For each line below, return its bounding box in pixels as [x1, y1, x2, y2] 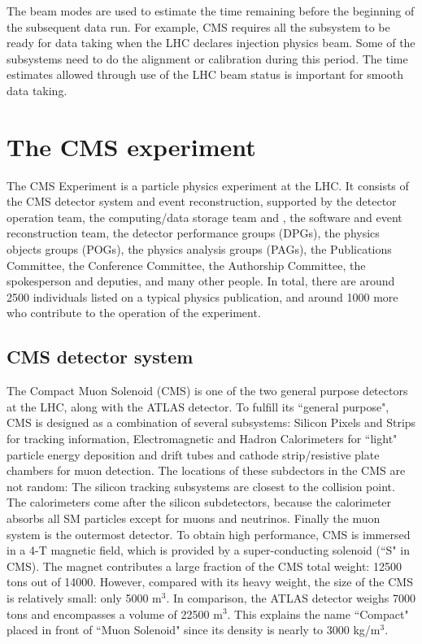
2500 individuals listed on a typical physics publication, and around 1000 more [7, 288, 398, 305]
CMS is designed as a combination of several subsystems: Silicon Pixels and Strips [7, 414, 416, 431]
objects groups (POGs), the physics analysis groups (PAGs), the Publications [7, 241, 392, 258]
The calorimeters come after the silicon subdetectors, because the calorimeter [7, 494, 392, 511]
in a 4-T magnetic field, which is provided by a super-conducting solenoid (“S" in [7, 542, 410, 559]
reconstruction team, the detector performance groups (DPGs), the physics [7, 224, 380, 241]
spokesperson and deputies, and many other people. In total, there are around [7, 272, 395, 289]
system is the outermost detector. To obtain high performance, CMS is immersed [7, 525, 411, 542]
